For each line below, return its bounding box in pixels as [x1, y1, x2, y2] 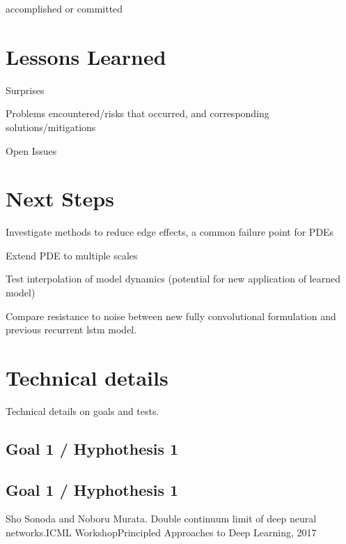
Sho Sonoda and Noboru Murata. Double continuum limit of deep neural [6, 511, 317, 526]
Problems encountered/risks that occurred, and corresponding [6, 106, 269, 121]
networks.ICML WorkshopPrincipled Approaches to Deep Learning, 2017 [6, 525, 317, 540]
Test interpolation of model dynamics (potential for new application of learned [6, 271, 340, 286]
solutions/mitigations [6, 119, 96, 134]
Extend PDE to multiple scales [6, 248, 138, 262]
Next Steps [6, 184, 114, 213]
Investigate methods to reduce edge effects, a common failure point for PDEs [6, 225, 334, 239]
